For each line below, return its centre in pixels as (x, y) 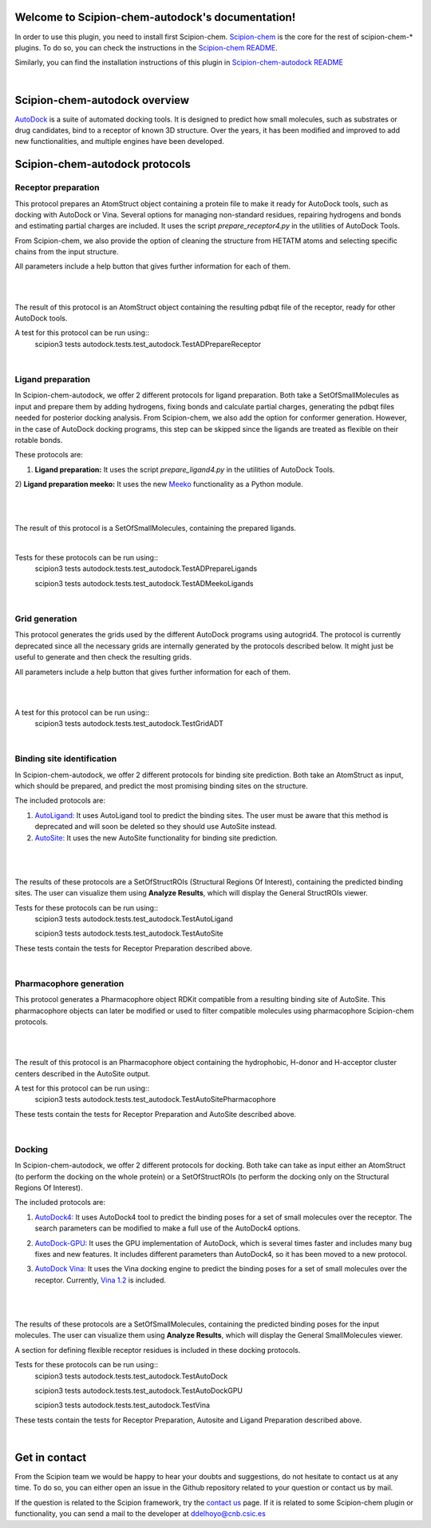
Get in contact (51, 1457)
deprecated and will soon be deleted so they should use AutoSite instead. (156, 827)
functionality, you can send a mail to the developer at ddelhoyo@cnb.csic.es (140, 1514)
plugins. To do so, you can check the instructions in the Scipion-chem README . (146, 47)
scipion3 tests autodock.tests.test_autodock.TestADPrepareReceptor (148, 344)
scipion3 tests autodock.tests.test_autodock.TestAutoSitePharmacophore (155, 1099)
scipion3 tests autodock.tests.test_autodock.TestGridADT (129, 724)
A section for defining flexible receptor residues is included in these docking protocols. (158, 1350)
